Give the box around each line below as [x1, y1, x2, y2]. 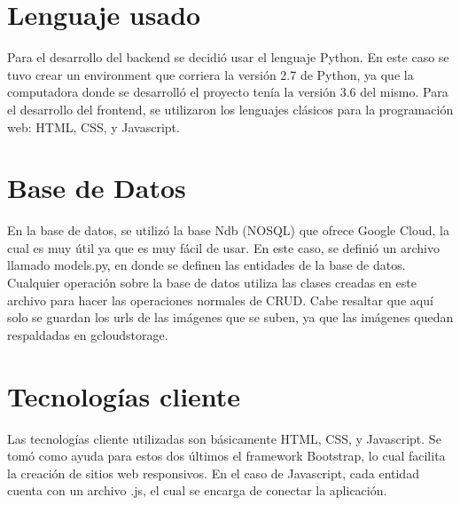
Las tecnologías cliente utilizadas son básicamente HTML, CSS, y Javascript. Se [7, 429, 441, 447]
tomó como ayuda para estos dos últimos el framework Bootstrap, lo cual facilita [7, 446, 446, 465]
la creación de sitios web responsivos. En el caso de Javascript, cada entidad [7, 463, 419, 482]
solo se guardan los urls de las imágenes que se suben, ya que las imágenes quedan [7, 308, 454, 327]
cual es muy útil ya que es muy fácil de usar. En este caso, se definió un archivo [7, 238, 440, 256]
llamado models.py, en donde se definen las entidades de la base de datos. [7, 256, 406, 274]
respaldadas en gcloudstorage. [7, 325, 168, 343]
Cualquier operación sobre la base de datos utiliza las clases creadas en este [7, 273, 417, 291]
